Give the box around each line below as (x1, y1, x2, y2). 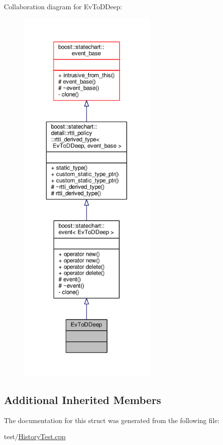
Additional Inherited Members (4, 392, 161, 407)
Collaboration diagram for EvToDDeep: (4, 1, 122, 11)
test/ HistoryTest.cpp (4, 431, 66, 442)
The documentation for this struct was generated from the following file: (4, 415, 220, 425)
